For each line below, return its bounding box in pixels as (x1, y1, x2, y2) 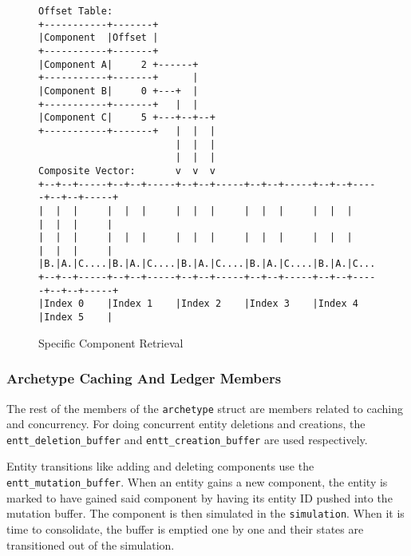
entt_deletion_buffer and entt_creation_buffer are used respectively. (6, 431, 368, 447)
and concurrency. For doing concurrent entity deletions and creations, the (6, 415, 366, 432)
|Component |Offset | (38, 32, 159, 44)
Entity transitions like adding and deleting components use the (6, 458, 314, 475)
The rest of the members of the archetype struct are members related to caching (6, 399, 403, 416)
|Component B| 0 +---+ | (38, 85, 199, 97)
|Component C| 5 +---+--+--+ (38, 112, 215, 124)
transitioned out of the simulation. (6, 536, 175, 553)
